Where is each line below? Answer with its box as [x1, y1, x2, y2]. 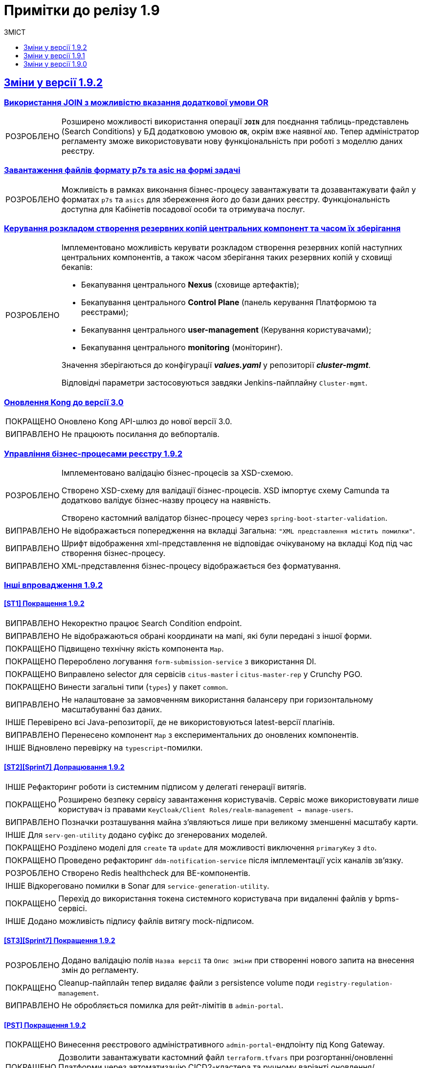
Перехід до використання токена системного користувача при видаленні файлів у [58, 893, 373, 903]
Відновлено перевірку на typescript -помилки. [27, 742, 203, 752]
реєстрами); [81, 307, 129, 317]
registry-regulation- [316, 980, 393, 987]
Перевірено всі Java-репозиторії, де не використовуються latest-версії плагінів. [27, 717, 335, 727]
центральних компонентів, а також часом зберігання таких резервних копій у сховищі [61, 252, 392, 263]
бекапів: [61, 262, 93, 272]
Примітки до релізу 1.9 [4, 2, 160, 19]
